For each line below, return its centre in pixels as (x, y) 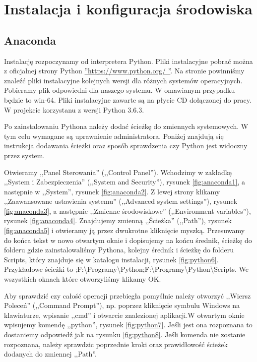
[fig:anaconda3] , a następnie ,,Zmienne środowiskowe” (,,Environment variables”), (128, 211)
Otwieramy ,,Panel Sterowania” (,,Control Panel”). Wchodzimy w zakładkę (118, 172)
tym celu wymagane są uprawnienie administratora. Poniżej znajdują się (114, 136)
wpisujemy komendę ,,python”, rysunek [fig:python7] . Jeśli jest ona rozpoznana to (128, 325)
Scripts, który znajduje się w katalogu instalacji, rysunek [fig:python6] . (111, 259)
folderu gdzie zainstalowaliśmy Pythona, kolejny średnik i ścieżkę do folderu (119, 250)
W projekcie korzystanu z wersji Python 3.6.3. (74, 109)
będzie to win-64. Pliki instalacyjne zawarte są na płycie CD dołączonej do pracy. (128, 99)
